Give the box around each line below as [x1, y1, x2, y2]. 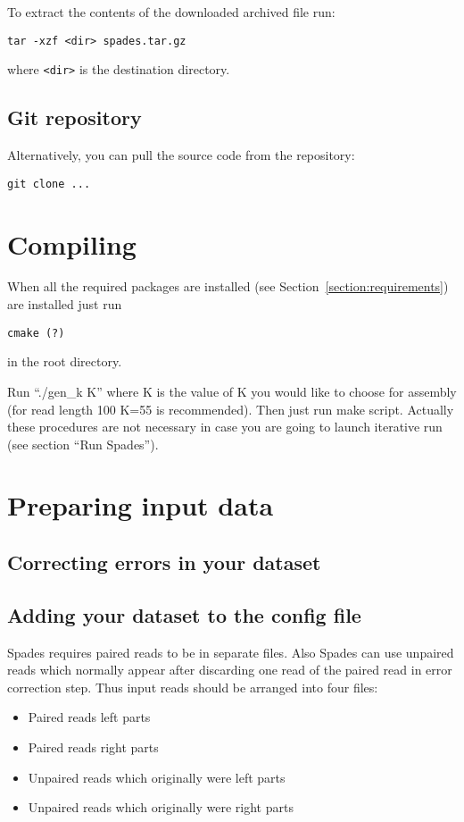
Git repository [7, 104, 142, 131]
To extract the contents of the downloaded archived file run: [7, 3, 336, 21]
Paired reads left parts [28, 708, 151, 726]
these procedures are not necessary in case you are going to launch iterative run [7, 417, 443, 436]
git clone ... [7, 177, 91, 190]
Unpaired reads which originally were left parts [28, 767, 286, 786]
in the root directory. [7, 352, 122, 371]
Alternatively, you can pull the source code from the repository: [7, 146, 355, 164]
